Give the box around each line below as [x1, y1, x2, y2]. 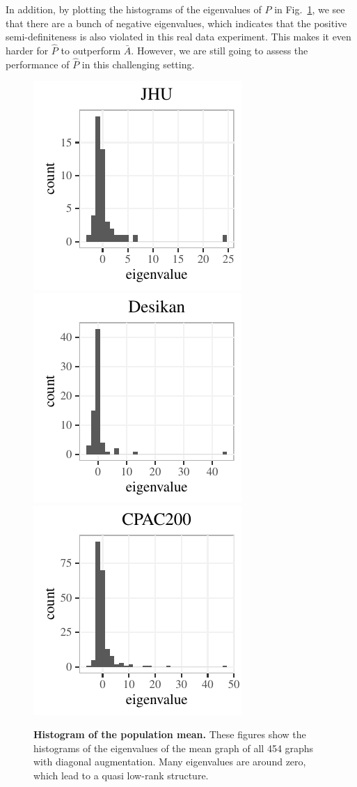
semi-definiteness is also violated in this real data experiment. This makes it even [6, 29, 351, 44]
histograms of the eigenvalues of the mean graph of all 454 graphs [33, 740, 314, 755]
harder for [6, 43, 49, 57]
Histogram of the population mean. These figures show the [33, 727, 306, 742]
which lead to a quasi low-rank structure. [33, 767, 209, 782]
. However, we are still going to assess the [131, 43, 308, 57]
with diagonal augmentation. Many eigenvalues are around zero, [33, 754, 306, 769]
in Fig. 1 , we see [274, 2, 345, 16]
